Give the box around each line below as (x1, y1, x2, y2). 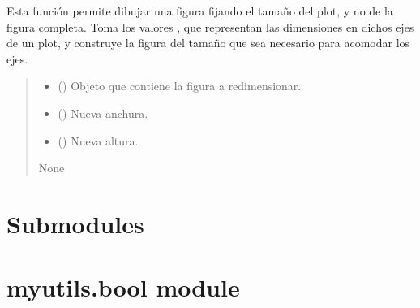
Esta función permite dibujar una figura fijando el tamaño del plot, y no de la (6, 2, 393, 19)
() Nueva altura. (58, 132, 139, 149)
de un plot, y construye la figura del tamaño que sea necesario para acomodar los (6, 34, 410, 51)
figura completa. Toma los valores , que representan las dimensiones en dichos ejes (6, 18, 414, 35)
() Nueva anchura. (58, 104, 148, 121)
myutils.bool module (6, 271, 240, 304)
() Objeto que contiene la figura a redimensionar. (58, 77, 302, 94)
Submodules (6, 206, 144, 240)
